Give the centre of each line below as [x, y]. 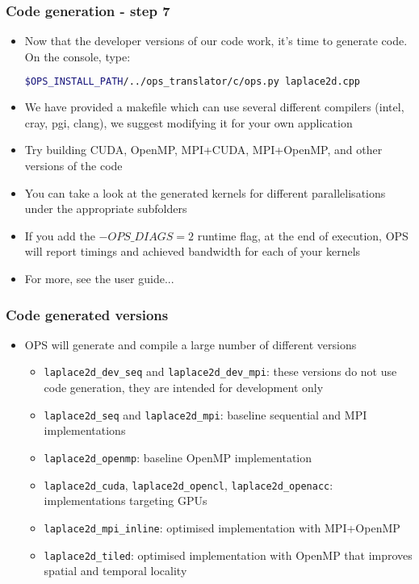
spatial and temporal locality [115, 571]
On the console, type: [78, 56]
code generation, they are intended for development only [184, 388]
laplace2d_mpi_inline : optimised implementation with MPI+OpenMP [222, 527]
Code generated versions [87, 314]
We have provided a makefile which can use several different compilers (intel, [214, 107]
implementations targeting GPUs [126, 501]
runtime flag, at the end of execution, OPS [303, 235]
